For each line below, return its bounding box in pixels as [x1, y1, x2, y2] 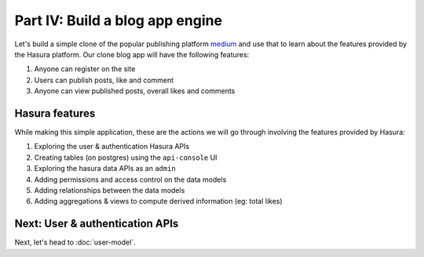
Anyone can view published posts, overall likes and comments [34, 86, 236, 96]
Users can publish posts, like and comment [34, 75, 174, 85]
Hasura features [14, 107, 96, 120]
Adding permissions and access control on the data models [34, 175, 227, 184]
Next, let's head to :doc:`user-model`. [14, 237, 137, 247]
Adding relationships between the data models [34, 185, 185, 195]
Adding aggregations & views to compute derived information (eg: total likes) [34, 197, 283, 206]
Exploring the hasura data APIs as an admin [34, 164, 176, 173]
